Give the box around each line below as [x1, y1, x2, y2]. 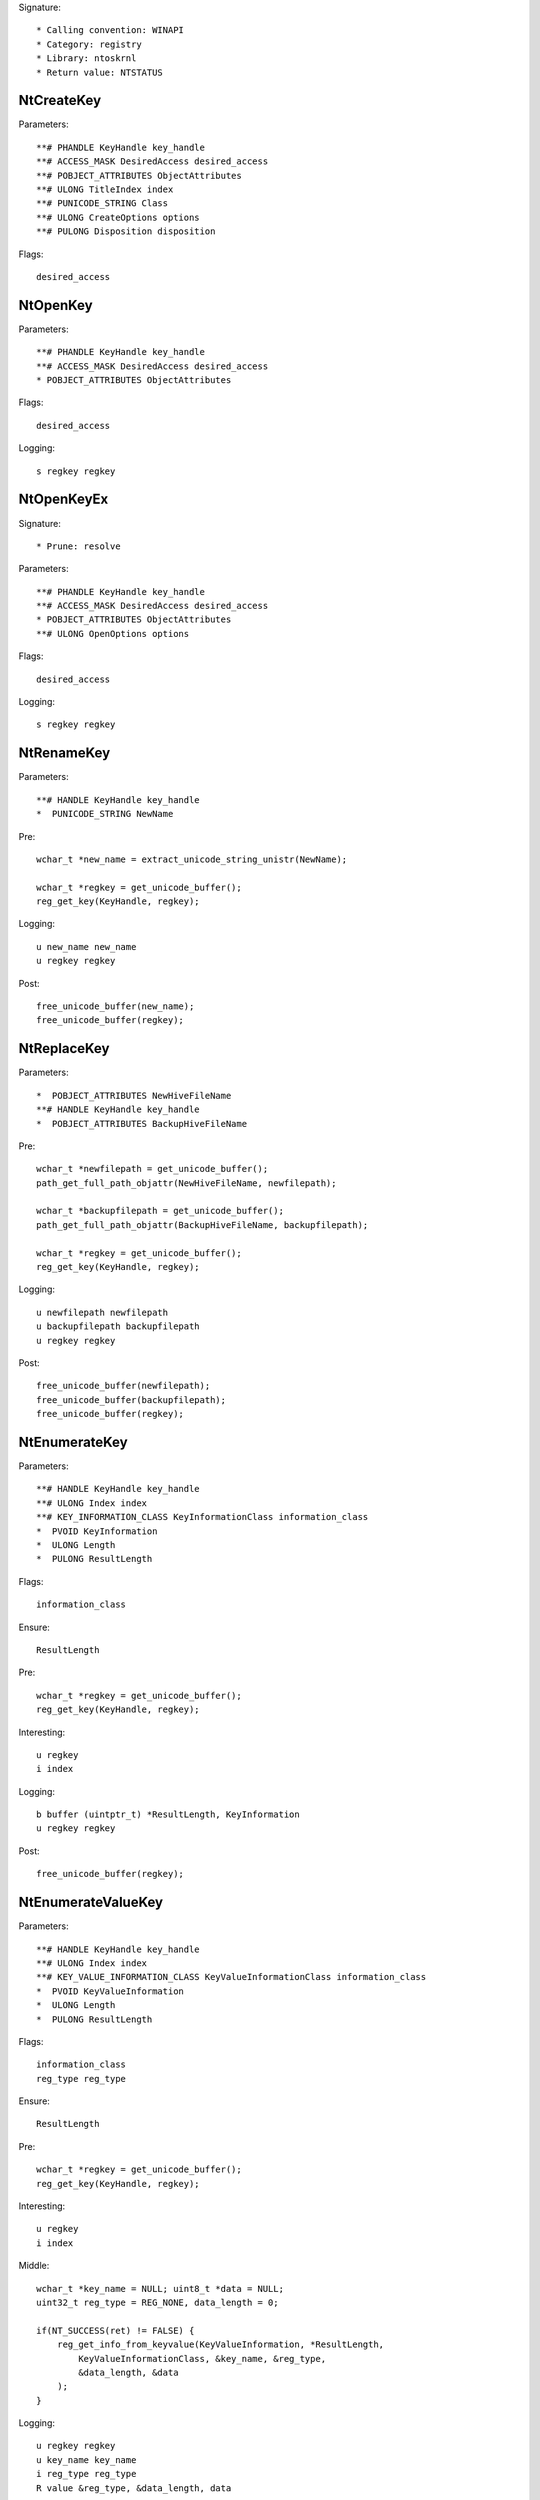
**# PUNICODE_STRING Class [36, 198, 169, 209]
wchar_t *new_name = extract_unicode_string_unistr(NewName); [36, 853, 348, 865]
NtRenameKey [18, 745, 111, 762]
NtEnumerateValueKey [18, 1894, 164, 1911]
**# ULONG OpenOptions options [36, 628, 190, 639]
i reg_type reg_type [36, 2468, 137, 2480]
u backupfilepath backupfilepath [36, 1321, 200, 1332]
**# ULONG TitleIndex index [36, 184, 174, 195]
